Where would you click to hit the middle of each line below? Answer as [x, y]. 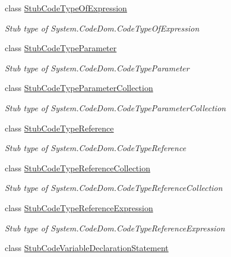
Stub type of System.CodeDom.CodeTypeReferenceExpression [115, 228]
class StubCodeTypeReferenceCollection [77, 167]
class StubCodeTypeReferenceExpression [79, 207]
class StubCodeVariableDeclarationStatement [87, 248]
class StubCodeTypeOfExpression [66, 8]
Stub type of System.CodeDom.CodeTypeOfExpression [102, 28]
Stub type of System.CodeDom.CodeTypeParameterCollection [115, 107]
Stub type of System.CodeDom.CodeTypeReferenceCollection [114, 188]
